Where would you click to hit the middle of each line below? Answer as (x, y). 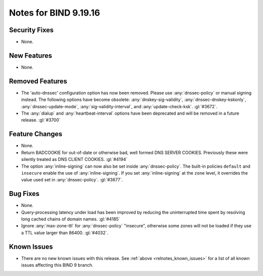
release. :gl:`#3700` (41, 120)
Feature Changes (36, 134)
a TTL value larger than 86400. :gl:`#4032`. (65, 233)
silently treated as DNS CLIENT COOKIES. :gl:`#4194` (74, 159)
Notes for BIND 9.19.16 (55, 13)
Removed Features (38, 81)
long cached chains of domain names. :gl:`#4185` (71, 219)
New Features (30, 55)
